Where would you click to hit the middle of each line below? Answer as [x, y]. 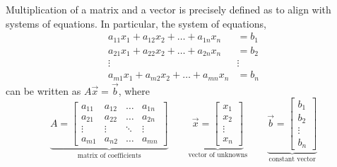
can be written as [43, 90]
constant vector [292, 159]
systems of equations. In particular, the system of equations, [136, 23]
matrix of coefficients [109, 155]
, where [134, 90]
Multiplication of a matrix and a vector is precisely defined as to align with [168, 9]
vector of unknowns [218, 155]
